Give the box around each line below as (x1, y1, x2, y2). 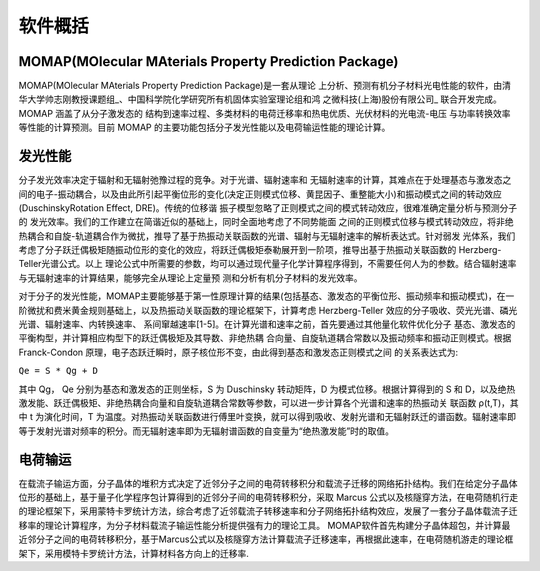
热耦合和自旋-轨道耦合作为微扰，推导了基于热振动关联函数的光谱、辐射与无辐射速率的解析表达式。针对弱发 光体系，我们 (18, 230, 516, 242)
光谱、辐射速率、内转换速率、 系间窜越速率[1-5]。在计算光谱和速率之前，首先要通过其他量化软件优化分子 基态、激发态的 (18, 318, 516, 330)
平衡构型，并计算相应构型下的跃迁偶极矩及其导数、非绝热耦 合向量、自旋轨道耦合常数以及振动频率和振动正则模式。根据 (18, 332, 512, 344)
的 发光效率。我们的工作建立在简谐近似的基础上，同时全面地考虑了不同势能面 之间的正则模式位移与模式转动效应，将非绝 (18, 216, 514, 228)
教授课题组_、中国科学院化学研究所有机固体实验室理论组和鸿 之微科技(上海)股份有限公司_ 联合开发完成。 (70, 93, 502, 105)
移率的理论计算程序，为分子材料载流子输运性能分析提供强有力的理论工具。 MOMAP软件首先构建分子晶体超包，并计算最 (18, 519, 511, 531)
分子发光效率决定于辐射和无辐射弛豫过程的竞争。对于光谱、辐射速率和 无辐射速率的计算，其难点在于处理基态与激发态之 (18, 174, 512, 186)
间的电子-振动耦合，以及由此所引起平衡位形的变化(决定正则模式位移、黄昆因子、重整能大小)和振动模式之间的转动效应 (18, 188, 502, 200)
